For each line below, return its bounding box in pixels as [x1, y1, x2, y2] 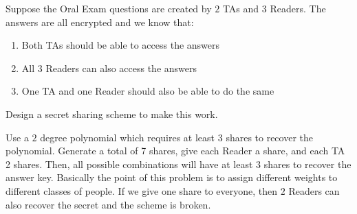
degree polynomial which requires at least [40, 130, 215, 144]
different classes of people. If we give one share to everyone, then [6, 183, 278, 198]
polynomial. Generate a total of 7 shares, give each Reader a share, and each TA [6, 143, 345, 158]
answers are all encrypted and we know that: [6, 14, 194, 29]
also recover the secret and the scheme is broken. [6, 197, 211, 211]
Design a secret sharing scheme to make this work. [6, 106, 218, 121]
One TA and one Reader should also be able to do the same [21, 84, 274, 98]
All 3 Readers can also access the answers [21, 60, 197, 75]
